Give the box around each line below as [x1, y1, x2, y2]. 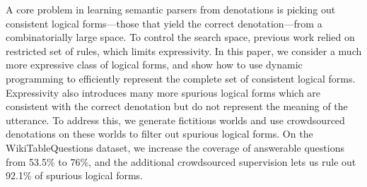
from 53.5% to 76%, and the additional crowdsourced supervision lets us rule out [6, 154, 356, 169]
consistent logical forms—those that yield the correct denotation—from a [6, 16, 322, 30]
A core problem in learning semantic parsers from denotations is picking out [6, 2, 336, 16]
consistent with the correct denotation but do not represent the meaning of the [6, 99, 348, 114]
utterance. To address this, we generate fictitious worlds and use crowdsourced [6, 112, 345, 127]
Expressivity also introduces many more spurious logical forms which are [6, 85, 321, 99]
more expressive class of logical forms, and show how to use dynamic [6, 57, 303, 72]
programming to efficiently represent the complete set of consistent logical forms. [6, 71, 356, 85]
